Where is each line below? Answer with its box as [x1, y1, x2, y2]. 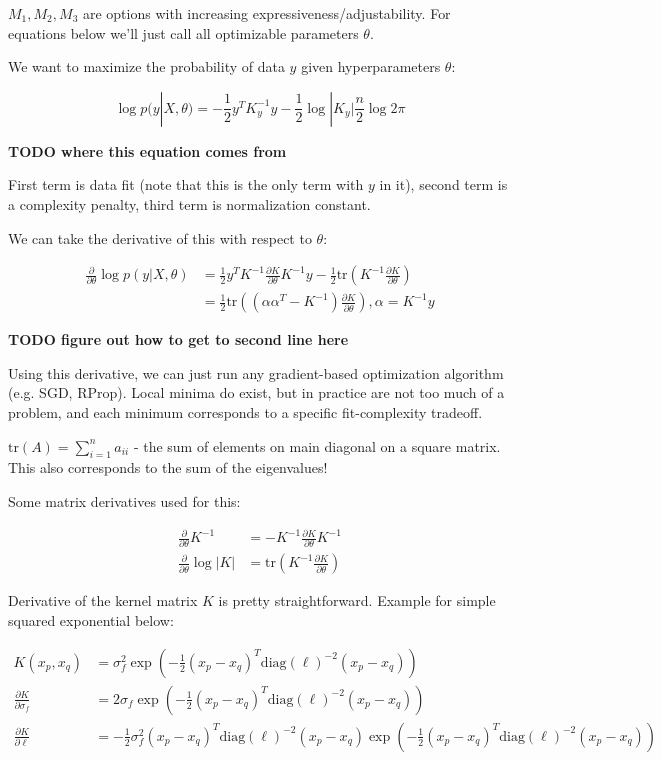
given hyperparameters [301, 56, 441, 77]
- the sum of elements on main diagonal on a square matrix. [133, 435, 501, 456]
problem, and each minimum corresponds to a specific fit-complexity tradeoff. [8, 402, 483, 422]
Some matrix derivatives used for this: [8, 490, 241, 511]
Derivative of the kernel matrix [8, 590, 198, 611]
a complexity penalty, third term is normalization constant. [8, 193, 371, 214]
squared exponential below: [8, 610, 174, 631]
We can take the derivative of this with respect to [8, 227, 312, 248]
